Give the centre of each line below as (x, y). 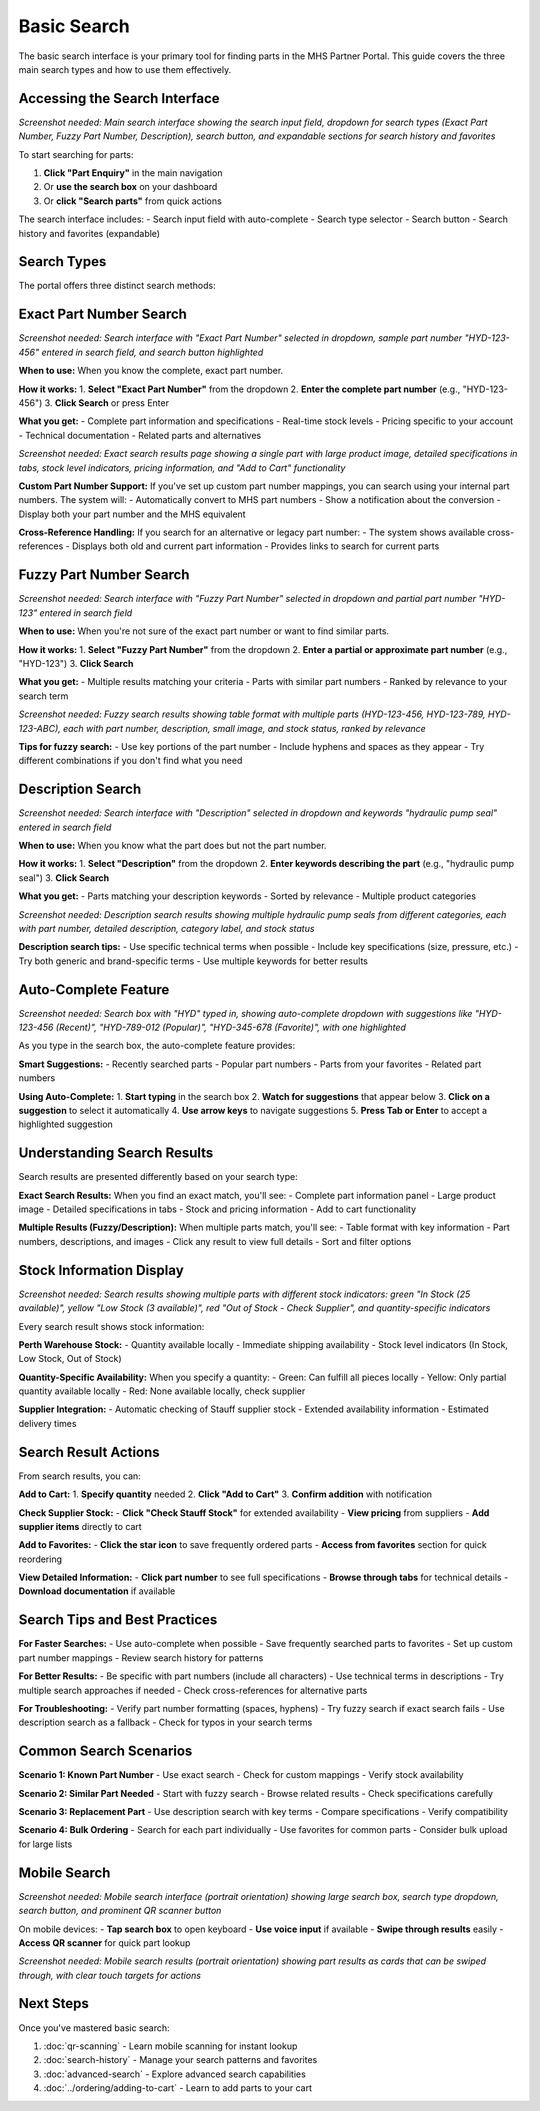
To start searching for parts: (76, 154)
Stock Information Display (101, 1270)
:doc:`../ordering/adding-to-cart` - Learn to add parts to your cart (178, 2088)
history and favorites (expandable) (89, 233)
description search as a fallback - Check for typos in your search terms (165, 1722)
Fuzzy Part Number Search (104, 575)
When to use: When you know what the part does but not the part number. (172, 845)
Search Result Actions (89, 1451)
